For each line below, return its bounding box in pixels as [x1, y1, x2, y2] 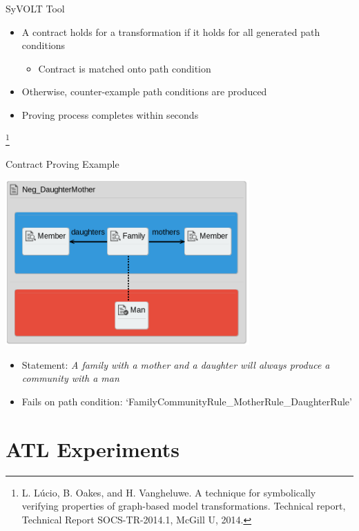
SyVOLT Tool [6, 1, 65, 15]
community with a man [21, 371, 119, 385]
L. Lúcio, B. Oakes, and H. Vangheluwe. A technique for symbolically [21, 485, 316, 499]
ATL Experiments [6, 434, 179, 463]
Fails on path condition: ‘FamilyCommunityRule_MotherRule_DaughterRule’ [21, 394, 352, 408]
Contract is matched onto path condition [38, 61, 211, 75]
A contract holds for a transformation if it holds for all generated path [21, 24, 320, 39]
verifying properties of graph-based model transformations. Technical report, [21, 499, 346, 513]
